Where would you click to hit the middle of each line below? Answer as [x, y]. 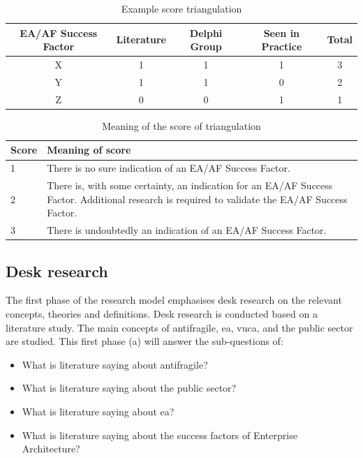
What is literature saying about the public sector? [129, 388]
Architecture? [51, 449]
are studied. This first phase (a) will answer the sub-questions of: [145, 341]
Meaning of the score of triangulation [181, 125]
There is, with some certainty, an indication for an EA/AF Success [190, 185]
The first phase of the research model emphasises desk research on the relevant [174, 300]
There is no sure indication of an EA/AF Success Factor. [169, 168]
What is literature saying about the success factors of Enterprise [160, 435]
